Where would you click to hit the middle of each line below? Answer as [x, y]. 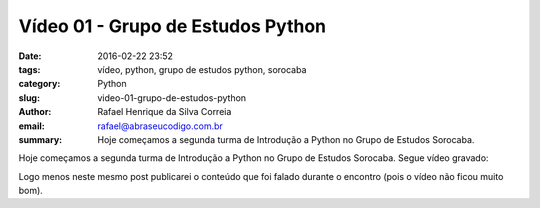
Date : [30, 56]
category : [39, 84]
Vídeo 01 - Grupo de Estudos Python [172, 26]
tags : [29, 69]
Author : [35, 112]
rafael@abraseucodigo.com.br [160, 126]
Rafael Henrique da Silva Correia [164, 112]
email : [31, 126]
